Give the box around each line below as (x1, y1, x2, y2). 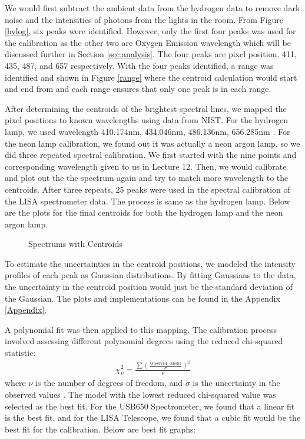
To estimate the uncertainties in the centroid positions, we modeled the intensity (5, 257, 296, 269)
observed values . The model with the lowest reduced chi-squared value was (5, 388, 276, 400)
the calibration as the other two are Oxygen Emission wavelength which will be (5, 36, 291, 48)
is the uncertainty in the (193, 377, 280, 389)
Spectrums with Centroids (28, 237, 122, 250)
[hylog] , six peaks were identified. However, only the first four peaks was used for (5, 25, 296, 37)
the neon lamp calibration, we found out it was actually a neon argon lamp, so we (5, 137, 300, 149)
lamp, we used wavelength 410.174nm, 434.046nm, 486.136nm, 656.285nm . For (5, 125, 290, 137)
